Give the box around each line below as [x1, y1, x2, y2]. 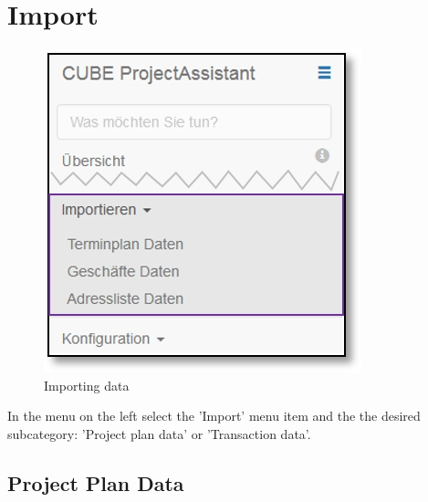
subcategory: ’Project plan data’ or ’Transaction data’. [7, 424, 311, 443]
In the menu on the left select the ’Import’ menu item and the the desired [7, 406, 421, 425]
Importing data [44, 375, 130, 394]
